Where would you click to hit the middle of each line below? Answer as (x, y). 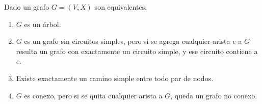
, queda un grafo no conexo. (214, 95)
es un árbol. (43, 24)
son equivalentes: (121, 7)
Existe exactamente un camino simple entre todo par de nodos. (115, 78)
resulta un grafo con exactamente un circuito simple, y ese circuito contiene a (137, 51)
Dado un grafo (27, 7)
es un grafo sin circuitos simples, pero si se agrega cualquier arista (127, 41)
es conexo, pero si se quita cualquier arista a (93, 95)
